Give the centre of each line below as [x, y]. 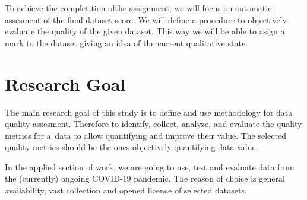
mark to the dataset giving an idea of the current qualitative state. [126, 42]
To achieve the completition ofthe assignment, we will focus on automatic [138, 8]
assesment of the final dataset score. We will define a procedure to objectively [146, 19]
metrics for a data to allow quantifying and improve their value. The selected [145, 135]
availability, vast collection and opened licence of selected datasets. [126, 190]
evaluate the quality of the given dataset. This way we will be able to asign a [145, 31]
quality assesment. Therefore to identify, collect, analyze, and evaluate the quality [153, 124]
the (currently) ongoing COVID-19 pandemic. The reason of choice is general [145, 178]
